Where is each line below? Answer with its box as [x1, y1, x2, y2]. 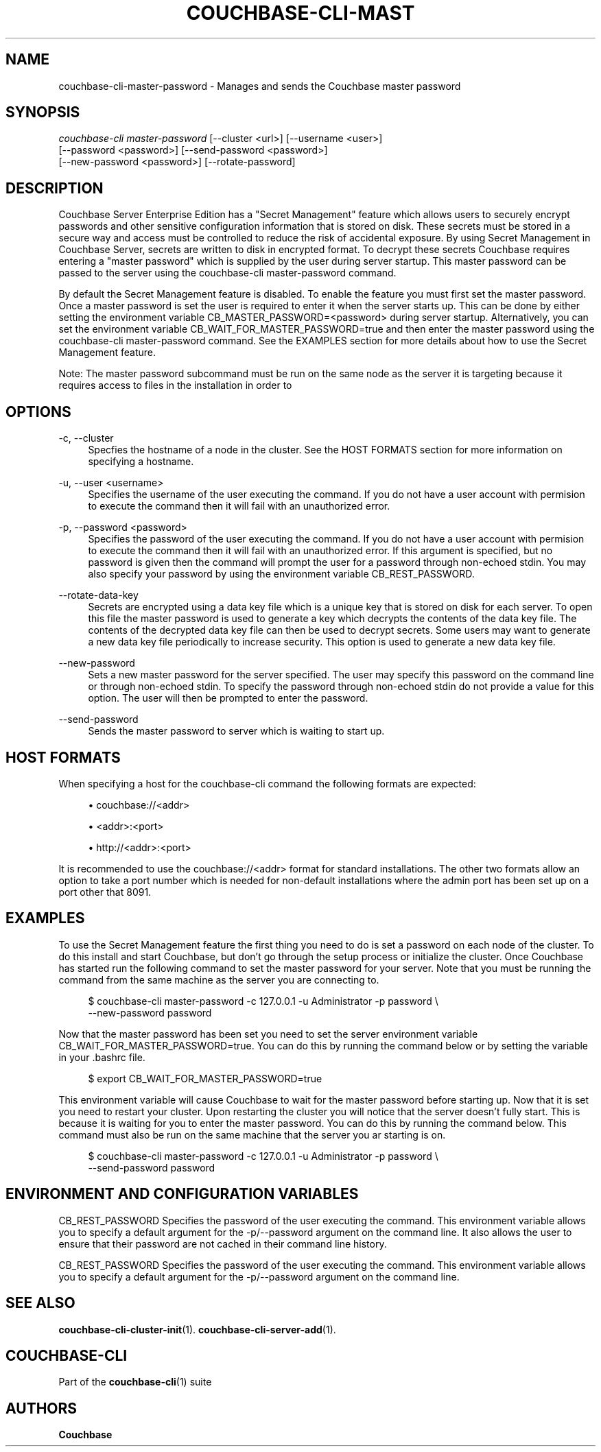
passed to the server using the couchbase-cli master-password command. [58, 267, 397, 279]
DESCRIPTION [5, 179, 104, 197]
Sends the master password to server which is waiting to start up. [88, 725, 385, 737]
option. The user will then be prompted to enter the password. [88, 692, 368, 704]
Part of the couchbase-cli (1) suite [58, 1376, 212, 1388]
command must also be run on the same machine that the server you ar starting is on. [58, 1128, 446, 1141]
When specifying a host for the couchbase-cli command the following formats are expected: [58, 777, 476, 789]
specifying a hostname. [88, 455, 194, 468]
